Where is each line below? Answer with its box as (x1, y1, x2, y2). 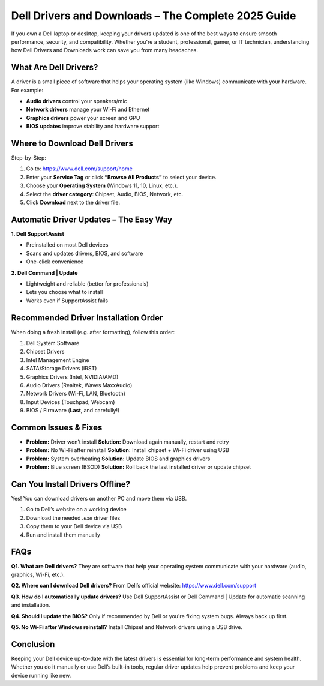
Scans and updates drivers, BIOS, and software (26, 250, 143, 257)
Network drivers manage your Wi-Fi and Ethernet (26, 106, 150, 113)
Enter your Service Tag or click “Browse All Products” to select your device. (26, 173, 217, 181)
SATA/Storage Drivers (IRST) (26, 365, 97, 372)
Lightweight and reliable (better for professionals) (26, 280, 149, 287)
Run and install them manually (26, 531, 100, 538)
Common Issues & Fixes (11, 422, 103, 432)
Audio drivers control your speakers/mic (26, 98, 127, 105)
